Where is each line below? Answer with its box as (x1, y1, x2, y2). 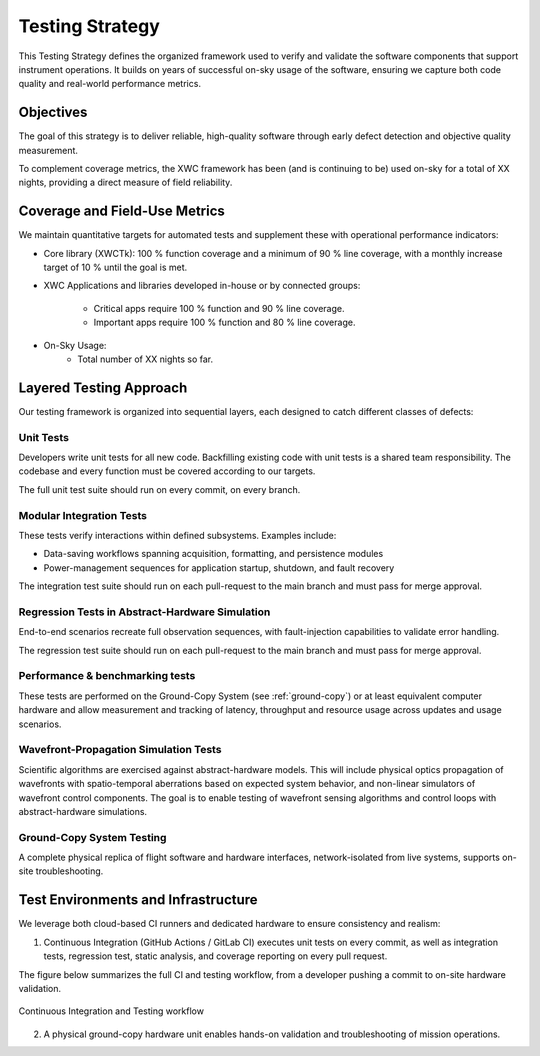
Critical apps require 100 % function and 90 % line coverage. (93, 302, 345, 314)
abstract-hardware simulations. (18, 805, 148, 817)
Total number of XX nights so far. (77, 353, 214, 365)
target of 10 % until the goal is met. (43, 261, 188, 274)
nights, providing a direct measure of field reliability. (18, 176, 233, 189)
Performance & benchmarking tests (18, 669, 196, 683)
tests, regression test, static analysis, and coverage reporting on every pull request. (43, 950, 388, 962)
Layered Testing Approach (18, 379, 188, 396)
